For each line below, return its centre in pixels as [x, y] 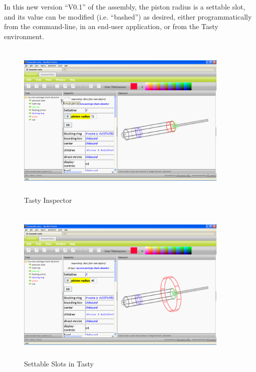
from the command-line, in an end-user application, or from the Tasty [111, 26]
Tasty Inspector [48, 200]
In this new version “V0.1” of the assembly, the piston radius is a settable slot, [125, 7]
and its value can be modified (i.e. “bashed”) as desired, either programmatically [128, 16]
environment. [24, 36]
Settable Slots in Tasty [59, 364]
